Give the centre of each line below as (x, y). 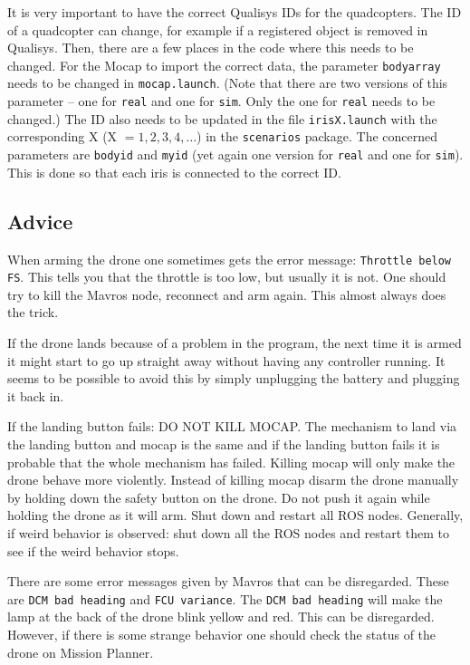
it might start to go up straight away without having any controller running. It (226, 360)
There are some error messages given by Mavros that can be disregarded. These (228, 581)
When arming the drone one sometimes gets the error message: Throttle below (230, 259)
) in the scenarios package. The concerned (317, 136)
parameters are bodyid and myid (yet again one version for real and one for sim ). (235, 154)
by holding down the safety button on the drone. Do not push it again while (219, 497)
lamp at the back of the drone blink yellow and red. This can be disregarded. (221, 617)
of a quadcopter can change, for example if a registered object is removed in (218, 29)
